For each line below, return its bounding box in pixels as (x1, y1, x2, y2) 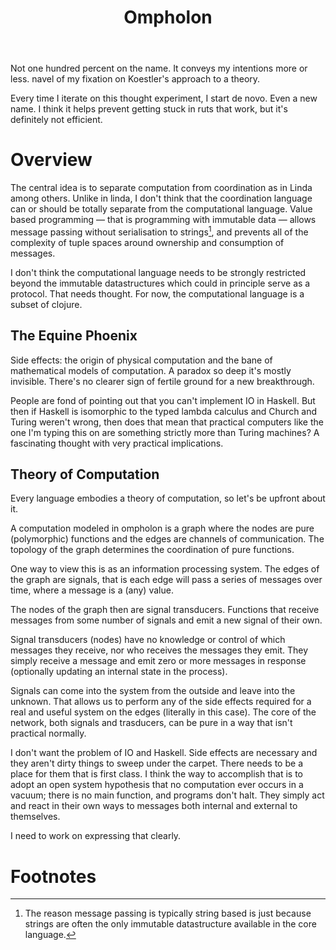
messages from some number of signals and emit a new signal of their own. (10, 614, 323, 626)
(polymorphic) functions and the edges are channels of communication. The (10, 533, 325, 545)
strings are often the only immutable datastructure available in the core (24, 918, 317, 930)
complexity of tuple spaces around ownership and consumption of (10, 236, 285, 248)
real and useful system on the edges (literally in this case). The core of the (10, 706, 317, 718)
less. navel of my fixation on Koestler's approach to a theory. (10, 73, 261, 85)
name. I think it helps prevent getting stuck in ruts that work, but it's (10, 103, 288, 115)
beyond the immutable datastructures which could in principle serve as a (10, 277, 311, 289)
